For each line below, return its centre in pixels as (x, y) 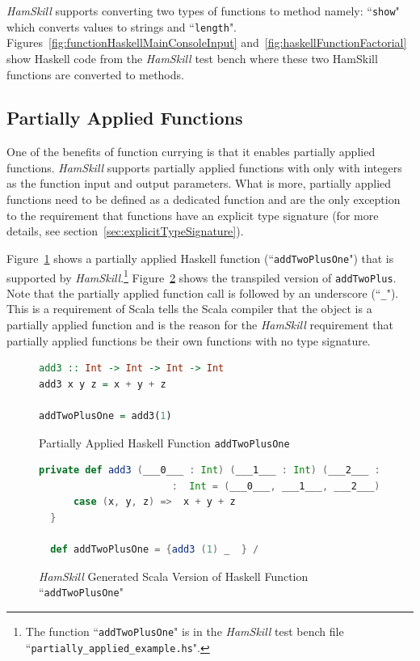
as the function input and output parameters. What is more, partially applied (199, 183)
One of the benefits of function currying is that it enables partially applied (191, 152)
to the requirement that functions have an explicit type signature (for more (193, 215)
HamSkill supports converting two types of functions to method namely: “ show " (203, 11)
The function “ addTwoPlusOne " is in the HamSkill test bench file (185, 631)
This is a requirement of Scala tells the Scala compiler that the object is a (189, 309)
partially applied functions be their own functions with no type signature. (189, 340)
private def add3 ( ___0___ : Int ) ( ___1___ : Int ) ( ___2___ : (210, 470)
